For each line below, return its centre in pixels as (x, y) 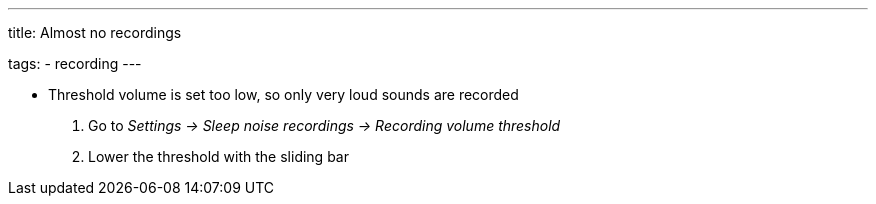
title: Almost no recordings (95, 32)
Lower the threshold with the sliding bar (218, 156)
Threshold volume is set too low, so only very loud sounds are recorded (283, 94)
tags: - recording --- (75, 63)
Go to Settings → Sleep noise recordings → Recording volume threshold (324, 125)
